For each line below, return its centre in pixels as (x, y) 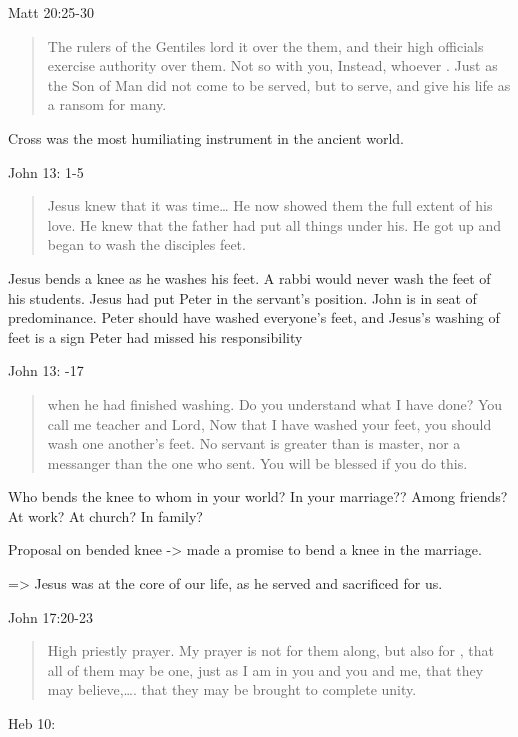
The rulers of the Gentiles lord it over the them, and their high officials (265, 45)
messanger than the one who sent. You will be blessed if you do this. (257, 462)
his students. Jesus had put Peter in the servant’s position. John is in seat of (242, 297)
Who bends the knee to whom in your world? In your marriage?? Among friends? (258, 496)
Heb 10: (32, 723)
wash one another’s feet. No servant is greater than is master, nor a (254, 443)
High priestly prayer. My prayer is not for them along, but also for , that (271, 650)
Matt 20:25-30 (51, 12)
